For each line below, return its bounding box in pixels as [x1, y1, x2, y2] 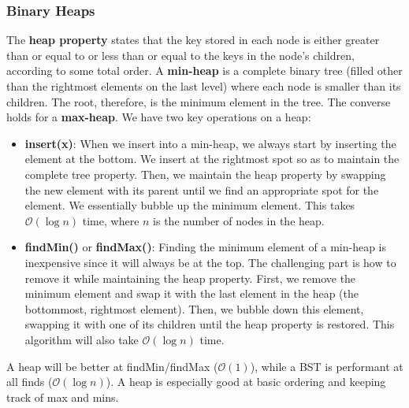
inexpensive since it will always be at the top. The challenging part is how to [24, 254, 396, 270]
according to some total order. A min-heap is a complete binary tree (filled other [6, 62, 403, 79]
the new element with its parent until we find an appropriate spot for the [24, 181, 379, 198]
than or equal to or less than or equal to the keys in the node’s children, [6, 46, 355, 63]
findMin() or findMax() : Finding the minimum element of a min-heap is [24, 239, 387, 255]
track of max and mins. [6, 388, 119, 405]
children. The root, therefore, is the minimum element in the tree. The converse [6, 93, 391, 109]
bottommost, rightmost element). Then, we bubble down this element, [24, 300, 364, 317]
